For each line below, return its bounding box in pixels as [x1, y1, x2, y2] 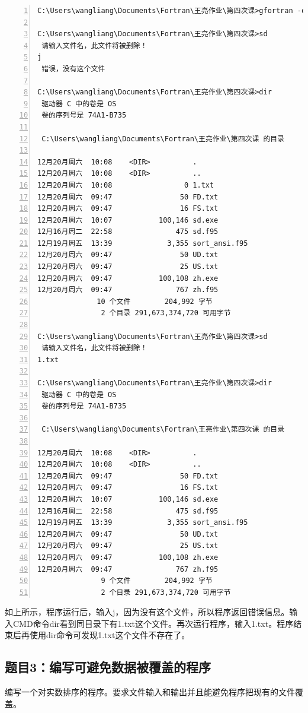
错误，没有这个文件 [41, 64, 105, 73]
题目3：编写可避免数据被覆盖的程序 [5, 658, 211, 676]
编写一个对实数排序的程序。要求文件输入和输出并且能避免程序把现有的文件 [5, 686, 295, 698]
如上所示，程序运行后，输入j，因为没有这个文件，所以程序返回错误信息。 [5, 606, 290, 618]
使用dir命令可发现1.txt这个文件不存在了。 [29, 629, 190, 641]
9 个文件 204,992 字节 [101, 576, 213, 585]
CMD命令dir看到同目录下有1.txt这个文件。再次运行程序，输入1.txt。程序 [12, 617, 294, 629]
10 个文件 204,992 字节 [97, 297, 213, 306]
